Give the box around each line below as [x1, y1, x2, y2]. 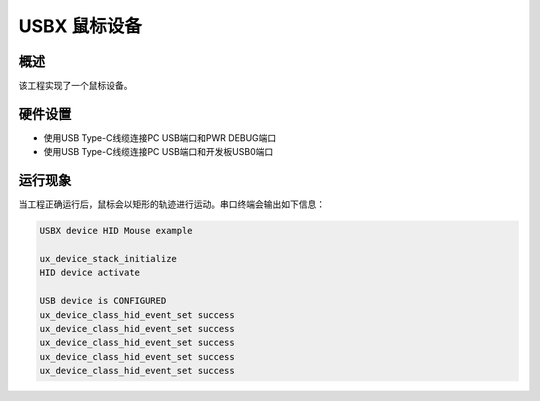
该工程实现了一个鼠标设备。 [18, 80, 133, 92]
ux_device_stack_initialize [39, 253, 177, 265]
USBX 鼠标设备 [18, 15, 142, 37]
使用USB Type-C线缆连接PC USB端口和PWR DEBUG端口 [43, 131, 277, 144]
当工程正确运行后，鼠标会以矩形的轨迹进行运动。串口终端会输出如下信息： [18, 198, 325, 210]
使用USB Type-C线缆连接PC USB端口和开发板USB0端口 [43, 146, 274, 158]
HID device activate [39, 267, 140, 279]
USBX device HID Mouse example [39, 225, 194, 237]
